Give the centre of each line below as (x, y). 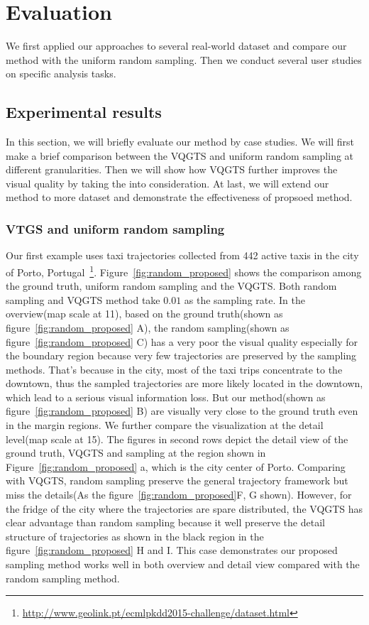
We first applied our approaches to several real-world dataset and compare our (176, 46)
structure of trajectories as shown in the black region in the (135, 536)
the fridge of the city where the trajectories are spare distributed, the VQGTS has (184, 508)
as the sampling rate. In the (244, 299)
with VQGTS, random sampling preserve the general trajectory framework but (177, 480)
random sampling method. (63, 578)
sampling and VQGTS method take (83, 299)
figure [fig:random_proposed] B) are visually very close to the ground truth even (182, 411)
